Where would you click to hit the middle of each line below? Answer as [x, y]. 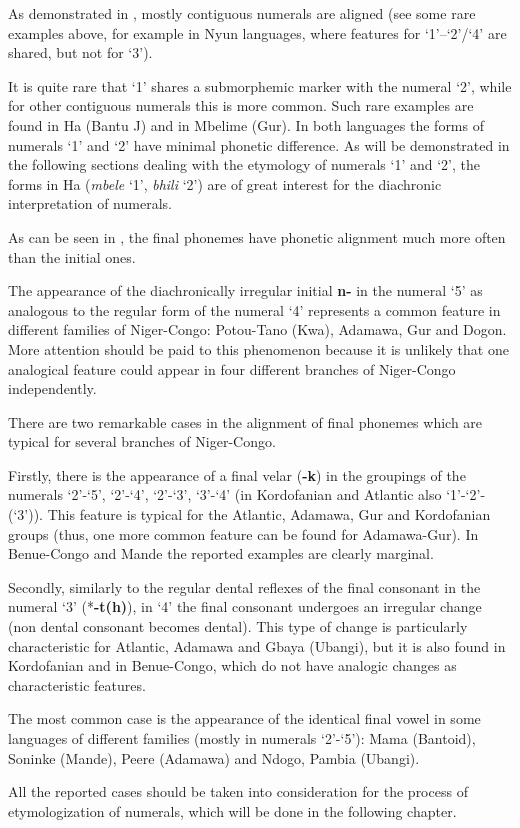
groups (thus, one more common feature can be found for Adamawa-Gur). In [243, 533]
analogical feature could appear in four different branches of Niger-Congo [232, 368]
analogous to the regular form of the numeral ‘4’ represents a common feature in [254, 309]
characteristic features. [77, 684]
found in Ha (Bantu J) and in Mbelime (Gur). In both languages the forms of [246, 124]
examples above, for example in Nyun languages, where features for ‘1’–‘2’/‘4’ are [257, 32]
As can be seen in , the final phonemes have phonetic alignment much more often [257, 236]
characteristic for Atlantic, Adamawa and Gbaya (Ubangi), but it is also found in [257, 645]
